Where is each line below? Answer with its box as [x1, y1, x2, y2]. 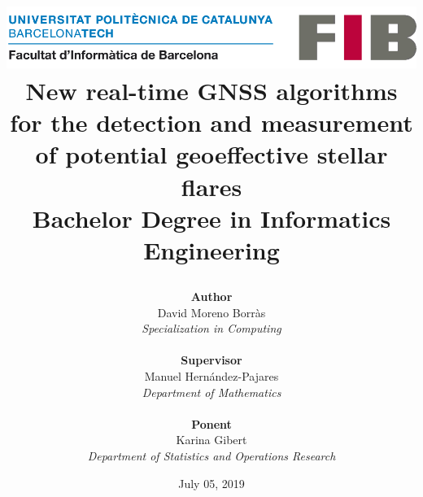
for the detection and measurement [10, 106, 413, 139]
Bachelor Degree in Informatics [32, 201, 391, 234]
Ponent [191, 415, 232, 432]
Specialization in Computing [142, 320, 281, 337]
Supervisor [181, 351, 242, 368]
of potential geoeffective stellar [35, 137, 388, 171]
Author [190, 288, 233, 305]
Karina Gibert [176, 431, 247, 448]
